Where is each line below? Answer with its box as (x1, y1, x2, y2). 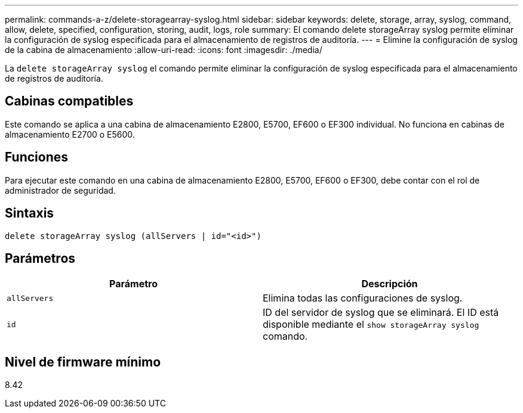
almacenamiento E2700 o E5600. (5, 129, 135, 139)
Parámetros (5, 250, 76, 266)
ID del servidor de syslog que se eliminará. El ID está (263, 306, 499, 319)
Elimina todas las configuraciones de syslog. (263, 292, 463, 305)
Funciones (5, 150, 69, 165)
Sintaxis (5, 206, 54, 221)
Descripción (361, 278, 418, 290)
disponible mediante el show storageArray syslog (263, 318, 479, 331)
